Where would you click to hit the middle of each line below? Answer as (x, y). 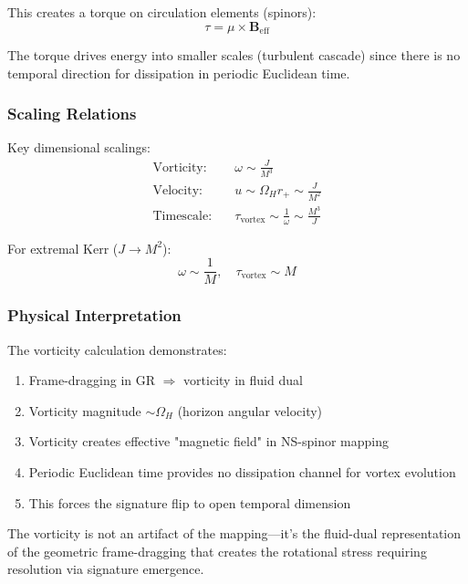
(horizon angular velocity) (250, 410)
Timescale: (182, 216)
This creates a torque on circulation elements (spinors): (162, 12)
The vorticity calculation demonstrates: (117, 349)
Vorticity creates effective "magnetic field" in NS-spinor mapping (208, 441)
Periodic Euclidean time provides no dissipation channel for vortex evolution (242, 472)
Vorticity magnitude (85, 410)
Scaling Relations (72, 114)
